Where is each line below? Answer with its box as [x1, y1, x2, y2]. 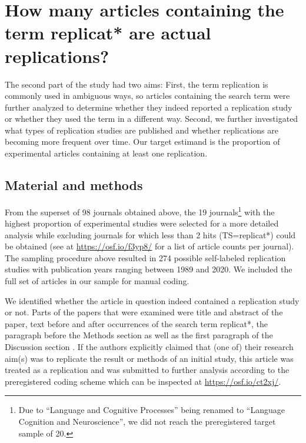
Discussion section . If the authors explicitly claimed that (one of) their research [5, 341, 294, 353]
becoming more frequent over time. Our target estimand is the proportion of [5, 135, 280, 148]
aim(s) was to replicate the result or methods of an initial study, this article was [5, 352, 294, 364]
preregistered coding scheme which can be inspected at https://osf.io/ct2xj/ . [5, 375, 281, 387]
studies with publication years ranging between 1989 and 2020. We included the [5, 263, 292, 275]
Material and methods [5, 176, 143, 194]
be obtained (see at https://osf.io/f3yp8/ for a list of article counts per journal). [5, 240, 294, 252]
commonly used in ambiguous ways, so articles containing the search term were [5, 89, 290, 102]
